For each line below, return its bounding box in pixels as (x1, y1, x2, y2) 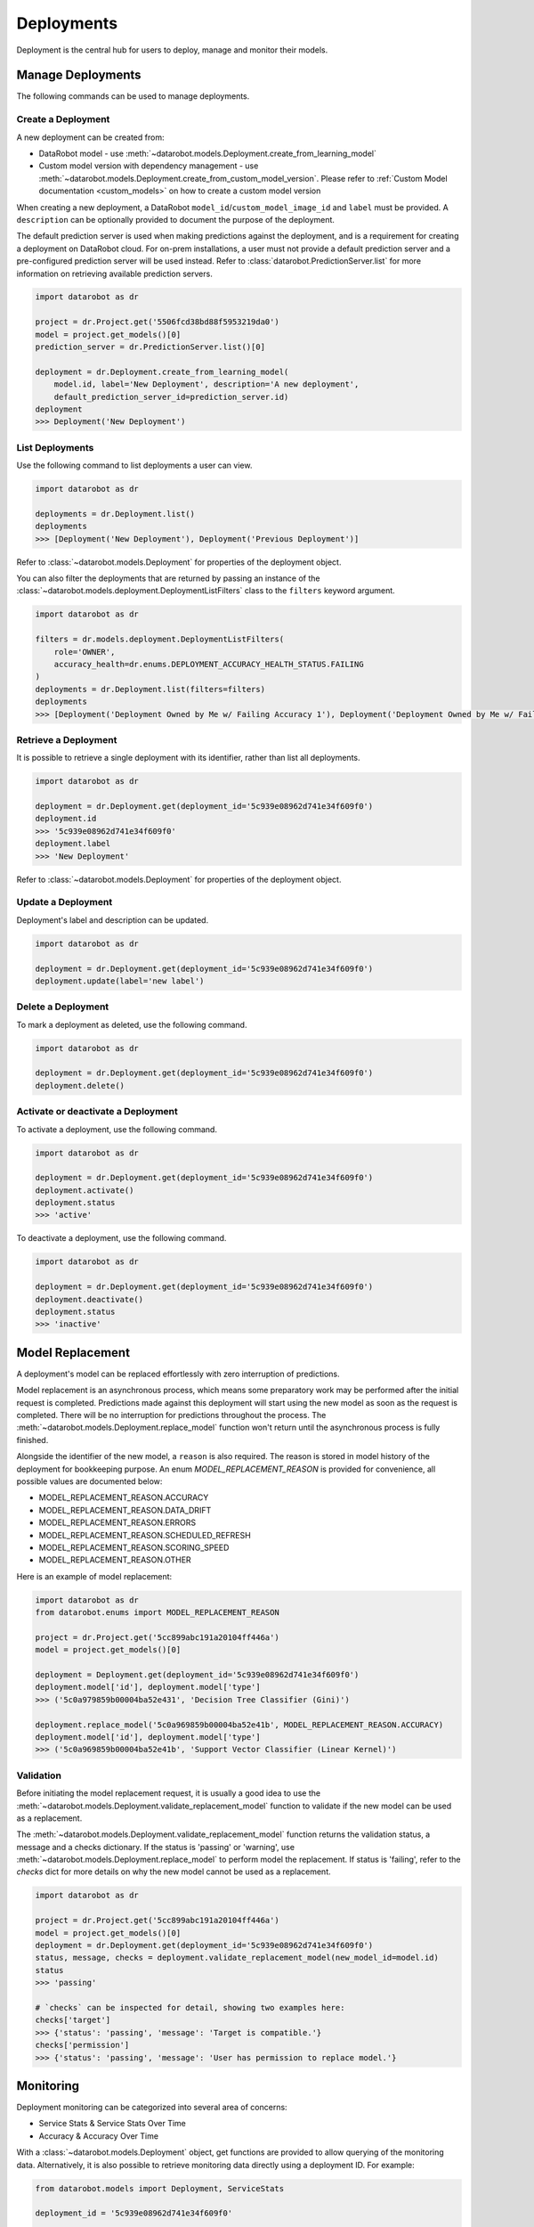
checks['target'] (35, 2015, 111, 2026)
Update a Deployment (16, 896, 113, 909)
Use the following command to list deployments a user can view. (16, 460, 253, 471)
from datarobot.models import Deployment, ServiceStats (35, 2183, 285, 2193)
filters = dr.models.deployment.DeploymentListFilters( (35, 634, 285, 645)
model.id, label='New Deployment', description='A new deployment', (53, 379, 360, 389)
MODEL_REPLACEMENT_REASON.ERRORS (38, 1517, 196, 1528)
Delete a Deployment (16, 1000, 109, 1013)
